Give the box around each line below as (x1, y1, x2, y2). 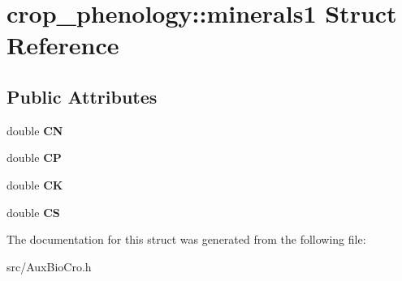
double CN (6, 121, 63, 138)
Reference (6, 28, 119, 62)
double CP (6, 149, 62, 166)
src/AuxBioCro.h (6, 258, 92, 275)
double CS (6, 203, 60, 220)
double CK (6, 176, 63, 193)
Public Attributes (6, 83, 158, 109)
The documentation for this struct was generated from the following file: (6, 231, 366, 248)
